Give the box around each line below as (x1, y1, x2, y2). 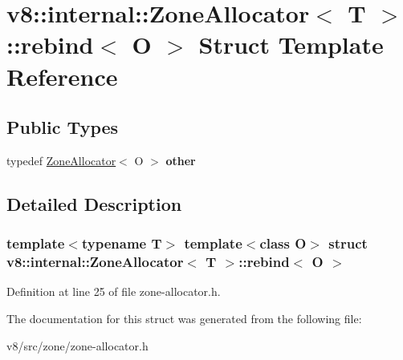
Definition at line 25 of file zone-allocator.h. (6, 283, 221, 300)
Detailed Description (6, 191, 182, 216)
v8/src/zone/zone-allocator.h (6, 337, 149, 354)
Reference (6, 59, 118, 92)
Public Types (6, 115, 119, 140)
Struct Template (198, 28, 384, 61)
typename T (81, 233, 162, 253)
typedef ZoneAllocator (6, 152, 116, 168)
